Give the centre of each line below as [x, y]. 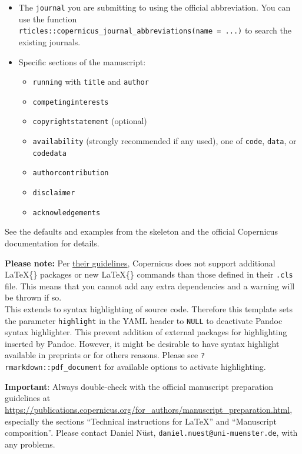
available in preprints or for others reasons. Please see [102, 355]
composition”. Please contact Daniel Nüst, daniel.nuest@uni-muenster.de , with [151, 433]
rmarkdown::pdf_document [53, 368]
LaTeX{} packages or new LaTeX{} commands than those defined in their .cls [149, 274]
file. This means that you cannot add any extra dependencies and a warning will [150, 286]
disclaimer [54, 193]
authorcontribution [71, 173]
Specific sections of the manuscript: [82, 61]
